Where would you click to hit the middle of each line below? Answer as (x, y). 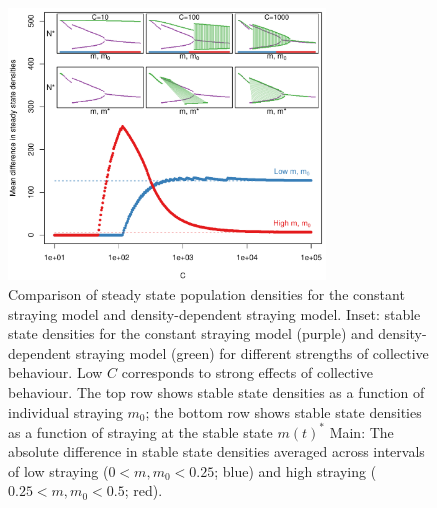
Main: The (361, 431)
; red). (143, 490)
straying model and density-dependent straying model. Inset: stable (214, 313)
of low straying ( (58, 470)
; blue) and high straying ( (295, 470)
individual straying (65, 411)
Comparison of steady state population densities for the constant (206, 293)
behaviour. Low (55, 372)
